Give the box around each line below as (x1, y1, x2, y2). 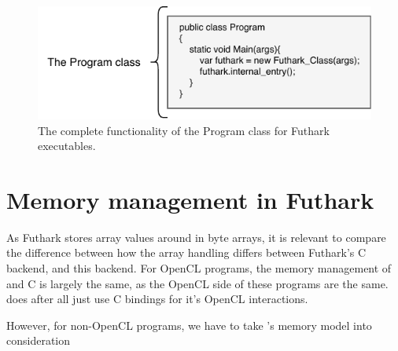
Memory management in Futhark (6, 183, 374, 215)
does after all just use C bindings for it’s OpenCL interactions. (6, 291, 308, 307)
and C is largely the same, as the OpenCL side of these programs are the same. (6, 275, 389, 291)
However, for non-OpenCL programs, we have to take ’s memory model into (6, 316, 372, 333)
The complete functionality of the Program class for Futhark (38, 122, 330, 138)
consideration (6, 332, 71, 349)
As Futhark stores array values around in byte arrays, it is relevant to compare (6, 229, 386, 245)
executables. (38, 137, 96, 154)
